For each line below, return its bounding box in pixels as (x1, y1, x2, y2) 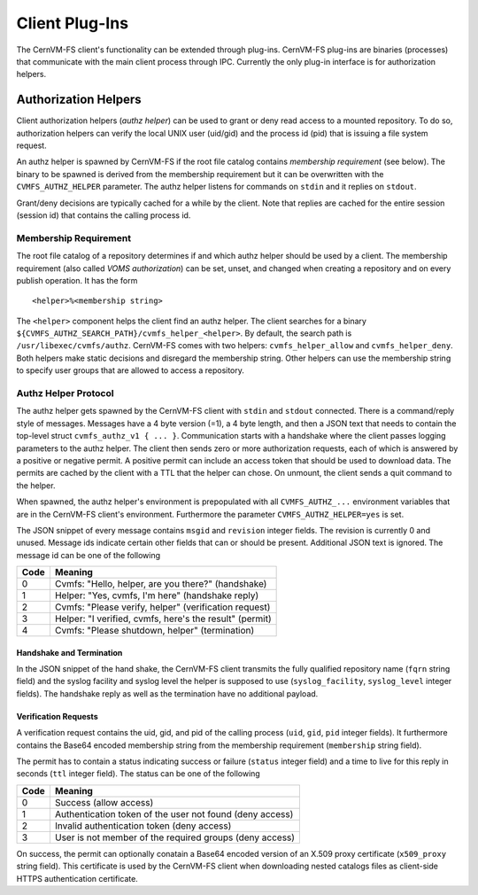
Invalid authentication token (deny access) (54, 820, 232, 832)
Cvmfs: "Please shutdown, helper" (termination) (54, 625, 255, 637)
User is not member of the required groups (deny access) (54, 831, 296, 844)
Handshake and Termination (16, 647, 123, 658)
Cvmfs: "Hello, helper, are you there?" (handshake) (54, 578, 267, 590)
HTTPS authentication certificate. (16, 873, 139, 883)
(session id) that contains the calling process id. (16, 209, 191, 221)
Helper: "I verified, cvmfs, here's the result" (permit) (54, 612, 272, 625)
